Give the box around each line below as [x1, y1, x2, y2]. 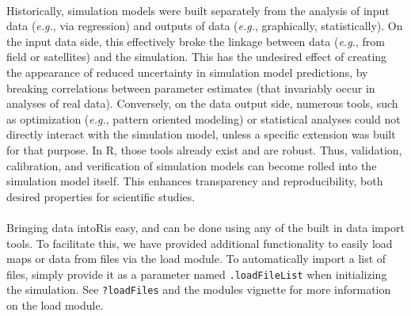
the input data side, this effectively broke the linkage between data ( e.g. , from [6, 32, 385, 49]
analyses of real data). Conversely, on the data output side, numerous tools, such [6, 95, 398, 112]
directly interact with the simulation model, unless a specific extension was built [6, 126, 396, 143]
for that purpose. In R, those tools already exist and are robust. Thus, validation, [6, 141, 402, 158]
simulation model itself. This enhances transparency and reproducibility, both [6, 173, 383, 189]
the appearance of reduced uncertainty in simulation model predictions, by [6, 63, 368, 80]
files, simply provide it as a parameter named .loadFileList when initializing [6, 265, 387, 282]
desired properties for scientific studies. [6, 188, 196, 204]
